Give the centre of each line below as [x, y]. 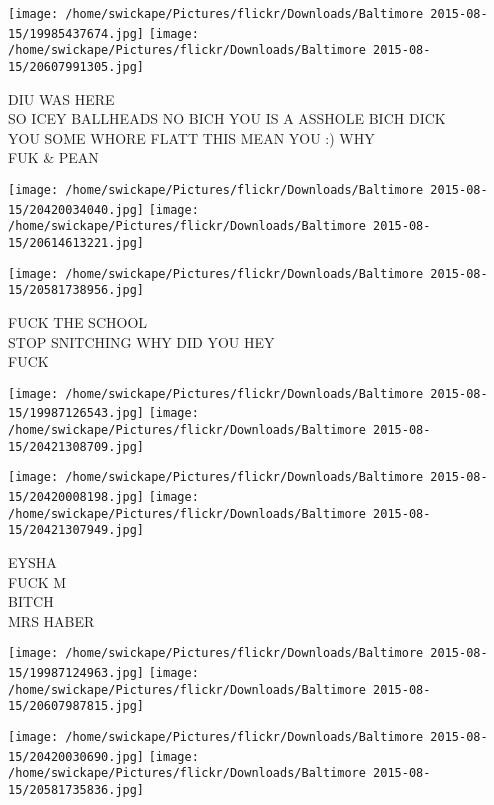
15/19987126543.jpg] [76, 413]
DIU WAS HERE [61, 98]
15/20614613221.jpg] [76, 242]
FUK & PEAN [53, 157]
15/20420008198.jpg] [76, 497]
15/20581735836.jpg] [76, 789]
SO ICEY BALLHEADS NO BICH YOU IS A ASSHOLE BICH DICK [227, 118]
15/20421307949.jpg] [76, 530]
